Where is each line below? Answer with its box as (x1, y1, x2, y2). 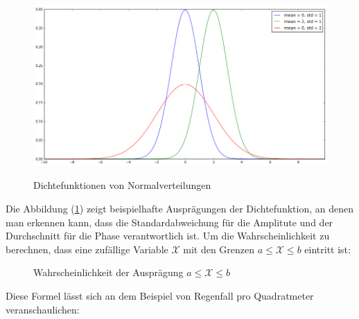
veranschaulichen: (6, 302, 80, 316)
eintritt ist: (304, 241, 351, 256)
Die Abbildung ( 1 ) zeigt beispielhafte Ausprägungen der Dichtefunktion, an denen (6, 201, 353, 216)
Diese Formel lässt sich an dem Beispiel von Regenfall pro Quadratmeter (6, 289, 314, 302)
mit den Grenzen (183, 241, 255, 256)
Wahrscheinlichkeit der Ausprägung (33, 265, 184, 280)
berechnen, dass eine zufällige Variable (6, 241, 168, 256)
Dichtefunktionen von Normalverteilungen (33, 178, 211, 192)
